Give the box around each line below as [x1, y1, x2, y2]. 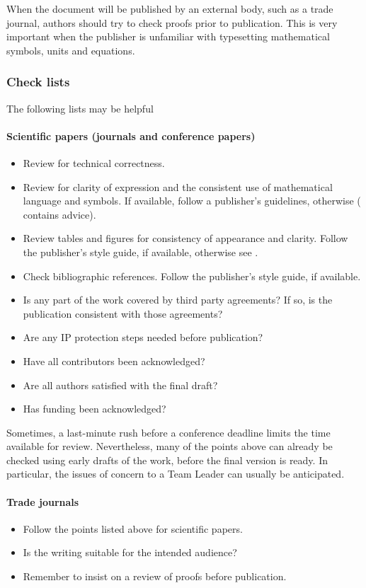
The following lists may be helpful [6, 100, 154, 115]
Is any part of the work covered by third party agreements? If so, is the [23, 292, 333, 307]
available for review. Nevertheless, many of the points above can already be [6, 439, 333, 454]
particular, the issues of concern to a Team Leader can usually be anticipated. [6, 466, 345, 481]
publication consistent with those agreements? [23, 306, 223, 321]
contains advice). [23, 207, 96, 221]
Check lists [6, 73, 70, 91]
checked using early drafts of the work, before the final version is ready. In [6, 452, 328, 467]
